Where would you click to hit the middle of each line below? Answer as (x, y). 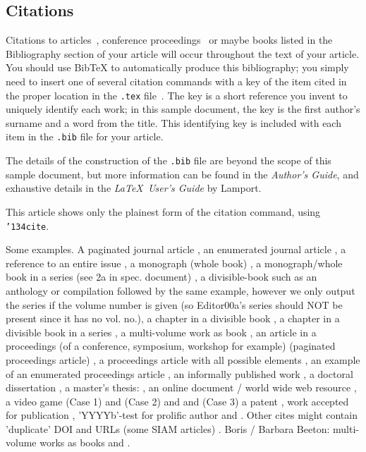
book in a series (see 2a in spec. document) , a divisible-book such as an (161, 277)
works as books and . (85, 442)
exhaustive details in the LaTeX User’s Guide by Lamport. (134, 188)
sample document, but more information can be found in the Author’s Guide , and (182, 174)
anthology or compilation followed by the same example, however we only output (181, 290)
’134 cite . (28, 225)
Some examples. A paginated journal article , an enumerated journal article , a (176, 249)
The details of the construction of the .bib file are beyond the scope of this (169, 160)
